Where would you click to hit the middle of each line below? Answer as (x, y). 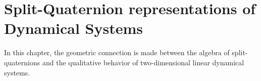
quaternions (22, 62)
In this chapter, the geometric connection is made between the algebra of (117, 52)
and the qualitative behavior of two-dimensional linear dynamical (143, 62)
